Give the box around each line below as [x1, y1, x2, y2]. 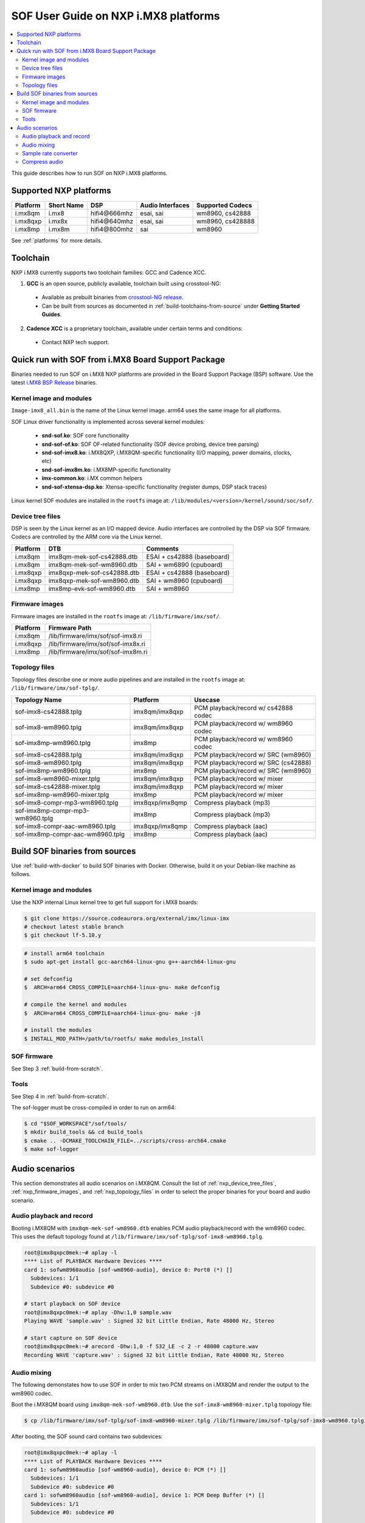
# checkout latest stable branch [24, 923, 124, 930]
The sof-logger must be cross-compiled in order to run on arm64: [11, 1104, 176, 1111]
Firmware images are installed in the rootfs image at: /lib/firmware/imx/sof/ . [11, 612, 221, 620]
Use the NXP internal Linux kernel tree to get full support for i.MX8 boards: [11, 899, 198, 906]
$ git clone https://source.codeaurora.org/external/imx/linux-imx [24, 914, 230, 922]
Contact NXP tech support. [41, 338, 109, 345]
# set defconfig [24, 975, 73, 983]
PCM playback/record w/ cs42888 [193, 704, 293, 712]
